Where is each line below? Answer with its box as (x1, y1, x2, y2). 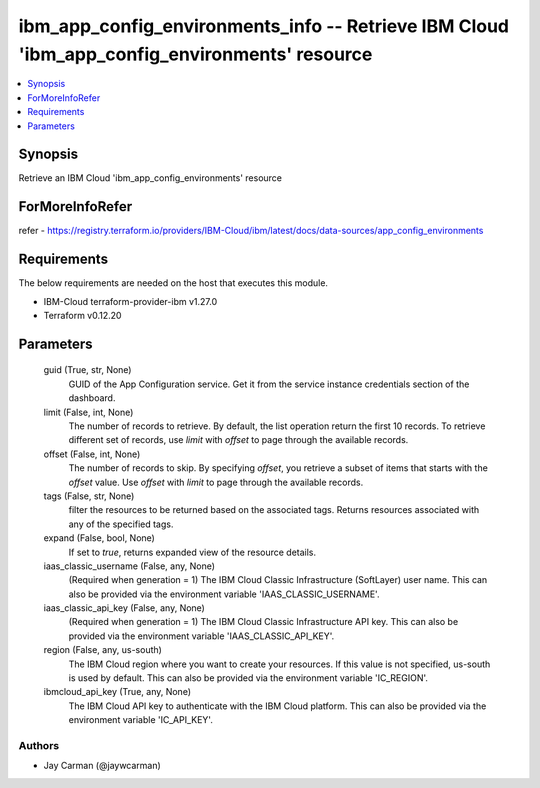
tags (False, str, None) (43, 490, 135, 502)
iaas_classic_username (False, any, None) (43, 560, 215, 572)
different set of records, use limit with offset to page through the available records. (68, 434, 409, 446)
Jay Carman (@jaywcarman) (43, 760, 162, 772)
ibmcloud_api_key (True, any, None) (43, 686, 192, 698)
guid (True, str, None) (43, 364, 132, 376)
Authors (18, 738, 60, 752)
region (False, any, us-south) (43, 644, 162, 656)
